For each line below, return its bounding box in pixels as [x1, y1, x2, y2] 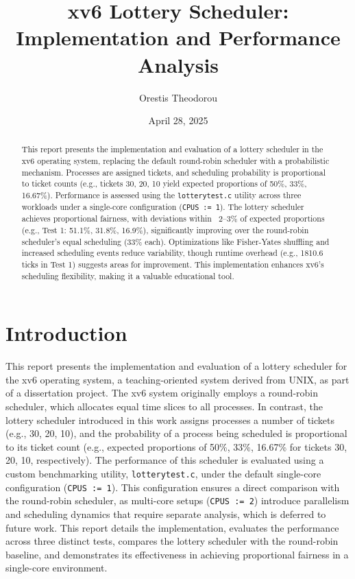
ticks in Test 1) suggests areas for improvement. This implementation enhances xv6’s [21, 259, 324, 270]
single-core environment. [5, 560, 108, 575]
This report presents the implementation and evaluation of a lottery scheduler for [5, 359, 347, 373]
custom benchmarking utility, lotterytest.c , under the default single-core [5, 466, 321, 481]
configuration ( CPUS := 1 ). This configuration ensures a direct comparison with [5, 480, 340, 494]
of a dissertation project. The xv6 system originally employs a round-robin [5, 386, 318, 400]
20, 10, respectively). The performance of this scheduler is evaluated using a [5, 453, 324, 467]
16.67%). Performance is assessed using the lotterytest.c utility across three [21, 189, 302, 201]
